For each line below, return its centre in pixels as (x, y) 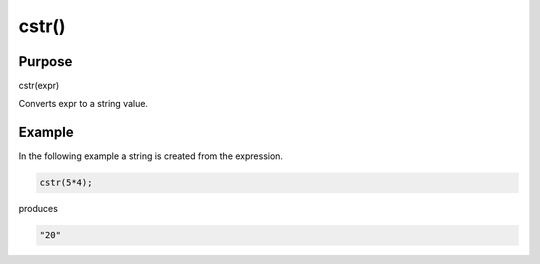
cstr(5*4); (66, 183)
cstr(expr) (39, 86)
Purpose (45, 61)
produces (38, 209)
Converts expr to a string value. (83, 104)
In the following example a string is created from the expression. (151, 156)
